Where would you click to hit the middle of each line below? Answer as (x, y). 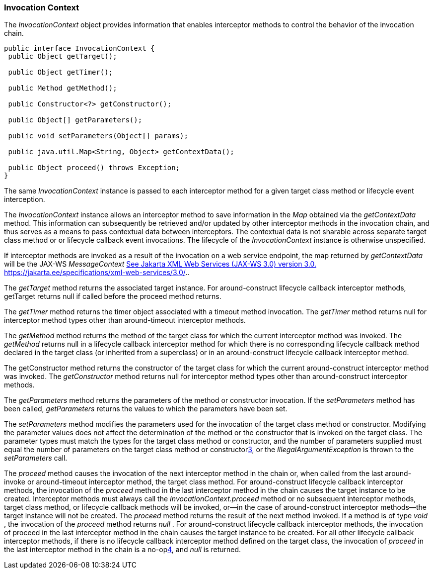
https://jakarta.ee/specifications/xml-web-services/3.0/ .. (97, 273)
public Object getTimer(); (61, 72)
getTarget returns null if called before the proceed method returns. (113, 296)
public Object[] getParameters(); (75, 120)
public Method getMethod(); (63, 88)
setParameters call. (36, 458)
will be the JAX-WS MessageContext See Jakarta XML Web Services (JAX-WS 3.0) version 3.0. (160, 264)
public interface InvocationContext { (79, 48)
